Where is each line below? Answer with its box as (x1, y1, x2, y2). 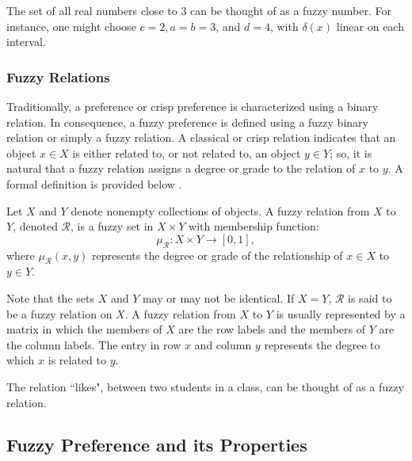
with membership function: (189, 218, 319, 234)
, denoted (13, 218, 58, 234)
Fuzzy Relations (6, 67, 110, 86)
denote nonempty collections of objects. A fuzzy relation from (71, 202, 370, 219)
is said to (348, 289, 392, 306)
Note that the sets (6, 289, 94, 306)
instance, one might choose (6, 17, 136, 34)
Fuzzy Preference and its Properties (6, 432, 307, 457)
